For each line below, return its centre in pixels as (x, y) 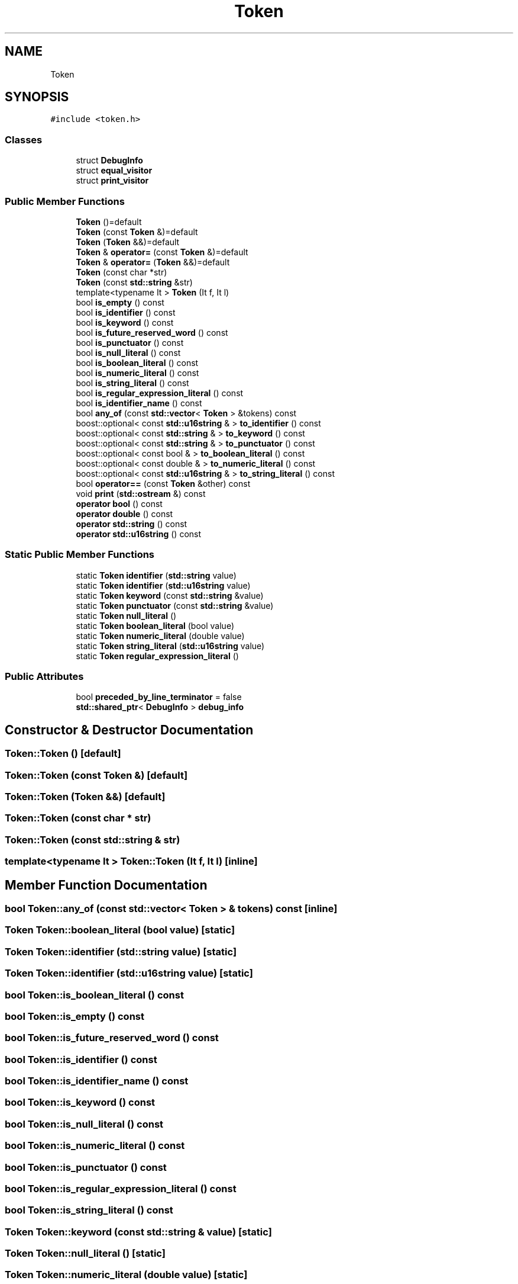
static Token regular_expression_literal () (157, 656)
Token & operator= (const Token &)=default (162, 252)
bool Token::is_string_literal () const (89, 1210)
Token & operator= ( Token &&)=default (153, 262)
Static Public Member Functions (80, 555)
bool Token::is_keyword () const (80, 1102)
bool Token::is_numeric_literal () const (95, 1146)
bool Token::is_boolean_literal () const (94, 995)
